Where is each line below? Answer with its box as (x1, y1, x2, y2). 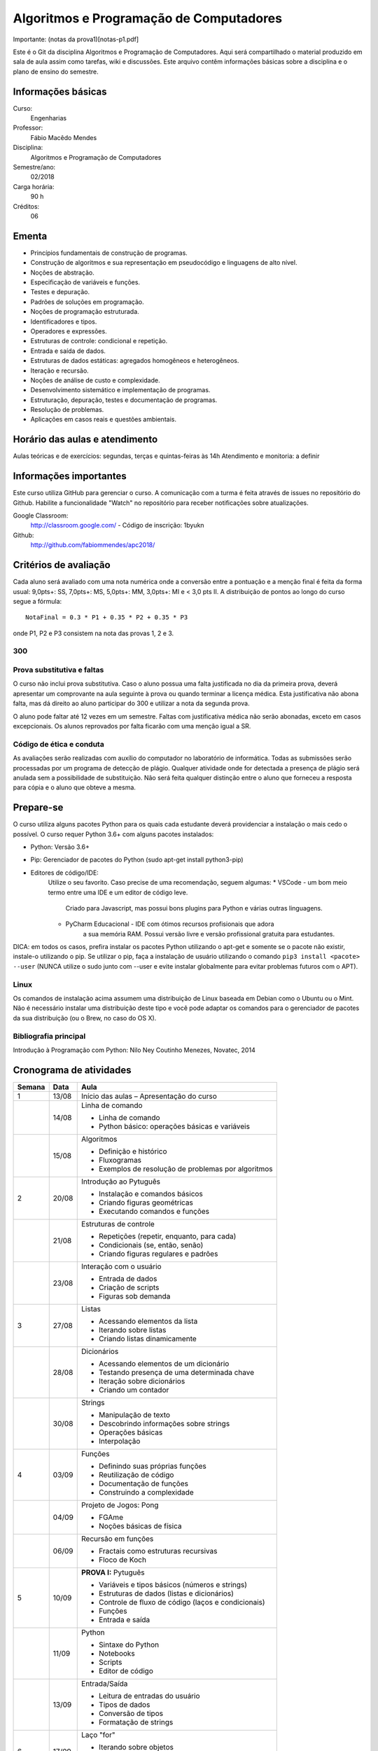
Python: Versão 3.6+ (30, 843, 90, 851)
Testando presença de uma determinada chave (99, 1367, 255, 1377)
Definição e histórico (99, 1146, 167, 1156)
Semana (17, 1082, 45, 1092)
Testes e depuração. (30, 288, 90, 296)
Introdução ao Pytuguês (81, 1177, 161, 1186)
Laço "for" (81, 1730, 115, 1740)
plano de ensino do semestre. (13, 67, 99, 76)
